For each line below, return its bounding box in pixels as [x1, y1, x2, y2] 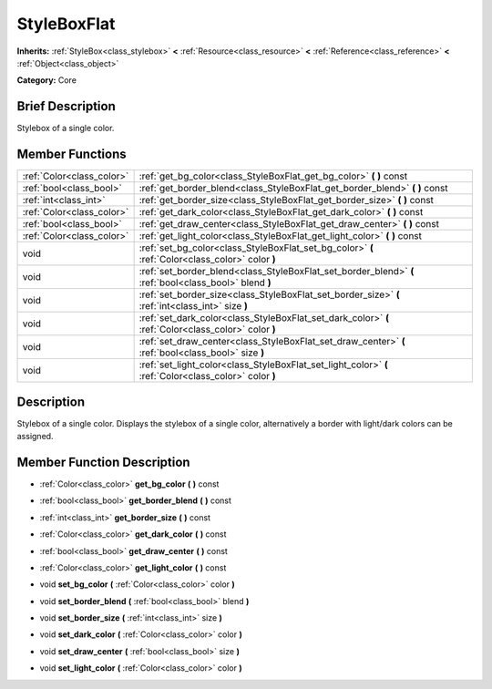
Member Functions [16, 147, 127, 162]
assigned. [16, 431, 54, 442]
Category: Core [16, 75, 77, 86]
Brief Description [16, 98, 116, 114]
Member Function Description [16, 454, 190, 469]
